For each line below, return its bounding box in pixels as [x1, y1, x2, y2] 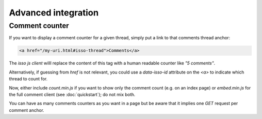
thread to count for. [9, 76, 48, 82]
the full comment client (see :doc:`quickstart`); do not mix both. [9, 91, 135, 97]
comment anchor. [9, 107, 45, 113]
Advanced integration [9, 7, 99, 18]
